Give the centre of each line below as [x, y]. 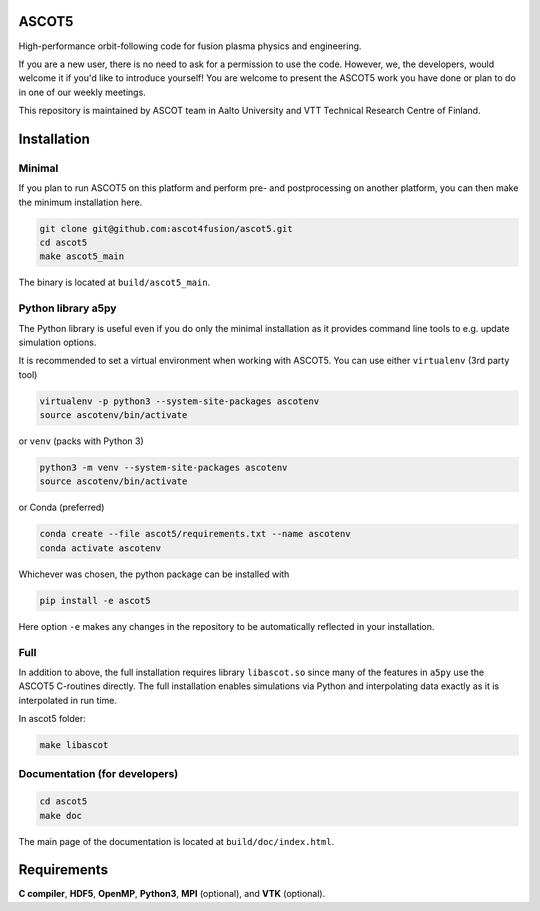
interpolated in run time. [67, 700]
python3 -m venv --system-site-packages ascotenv [163, 468]
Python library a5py [67, 308]
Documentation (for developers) [98, 774]
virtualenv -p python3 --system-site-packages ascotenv [179, 401]
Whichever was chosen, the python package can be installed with [154, 574]
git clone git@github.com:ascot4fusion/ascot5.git [166, 228]
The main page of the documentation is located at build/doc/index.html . [176, 841]
